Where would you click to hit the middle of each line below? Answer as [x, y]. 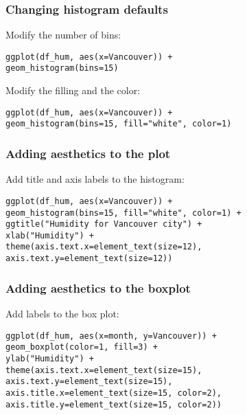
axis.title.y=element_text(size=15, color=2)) [114, 404]
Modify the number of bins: [63, 35]
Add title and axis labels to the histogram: [95, 179]
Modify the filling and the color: [73, 90]
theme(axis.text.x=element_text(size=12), [104, 247]
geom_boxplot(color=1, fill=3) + [82, 347]
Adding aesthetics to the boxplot [98, 288]
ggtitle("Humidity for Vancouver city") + [104, 224]
